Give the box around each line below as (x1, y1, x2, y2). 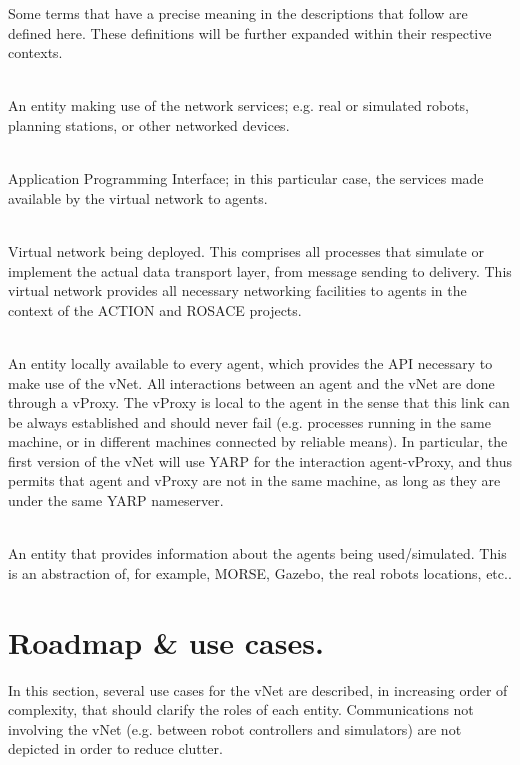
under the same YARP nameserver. (8, 490, 224, 511)
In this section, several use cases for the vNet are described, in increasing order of (8, 679, 508, 700)
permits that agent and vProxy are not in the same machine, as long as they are (8, 470, 501, 491)
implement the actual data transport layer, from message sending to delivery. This (8, 260, 512, 281)
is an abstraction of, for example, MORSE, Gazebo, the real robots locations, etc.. (8, 562, 512, 583)
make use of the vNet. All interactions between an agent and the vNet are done (8, 372, 495, 393)
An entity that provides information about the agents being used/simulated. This (8, 543, 507, 564)
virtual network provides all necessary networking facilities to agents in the (8, 280, 467, 301)
